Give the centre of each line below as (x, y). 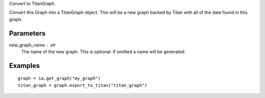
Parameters (27, 33)
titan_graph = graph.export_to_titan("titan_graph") (82, 85)
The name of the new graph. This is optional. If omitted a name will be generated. (104, 52)
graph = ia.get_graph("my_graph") (59, 78)
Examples (25, 66)
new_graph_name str (32, 45)
